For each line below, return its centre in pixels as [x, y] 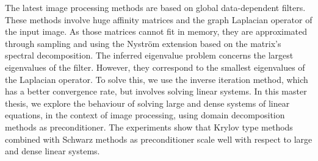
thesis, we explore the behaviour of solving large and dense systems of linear [147, 103]
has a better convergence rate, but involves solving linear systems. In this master [156, 91]
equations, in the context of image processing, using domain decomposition [145, 115]
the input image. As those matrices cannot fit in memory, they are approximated [156, 31]
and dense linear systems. [52, 151]
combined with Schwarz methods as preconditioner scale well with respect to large [159, 139]
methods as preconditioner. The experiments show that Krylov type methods [149, 127]
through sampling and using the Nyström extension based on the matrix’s [143, 43]
